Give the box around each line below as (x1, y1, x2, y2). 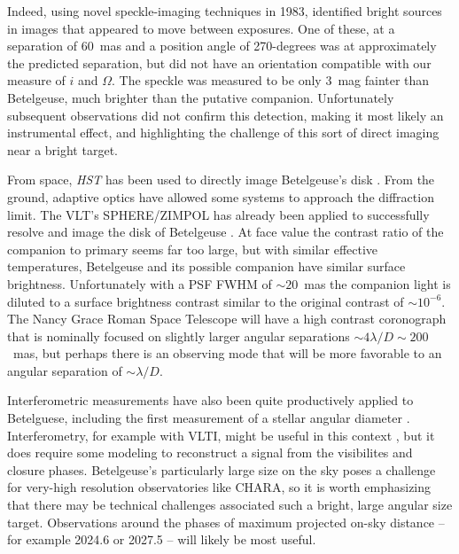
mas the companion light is (304, 274, 451, 293)
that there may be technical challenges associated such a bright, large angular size (7, 495, 453, 514)
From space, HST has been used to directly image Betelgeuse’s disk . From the (7, 170, 435, 189)
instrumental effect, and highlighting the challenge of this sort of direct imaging (7, 123, 440, 142)
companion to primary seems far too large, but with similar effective (7, 239, 378, 258)
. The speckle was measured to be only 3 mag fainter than (112, 71, 430, 90)
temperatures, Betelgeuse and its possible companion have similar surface (7, 257, 406, 276)
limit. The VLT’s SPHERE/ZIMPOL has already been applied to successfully (7, 205, 430, 223)
